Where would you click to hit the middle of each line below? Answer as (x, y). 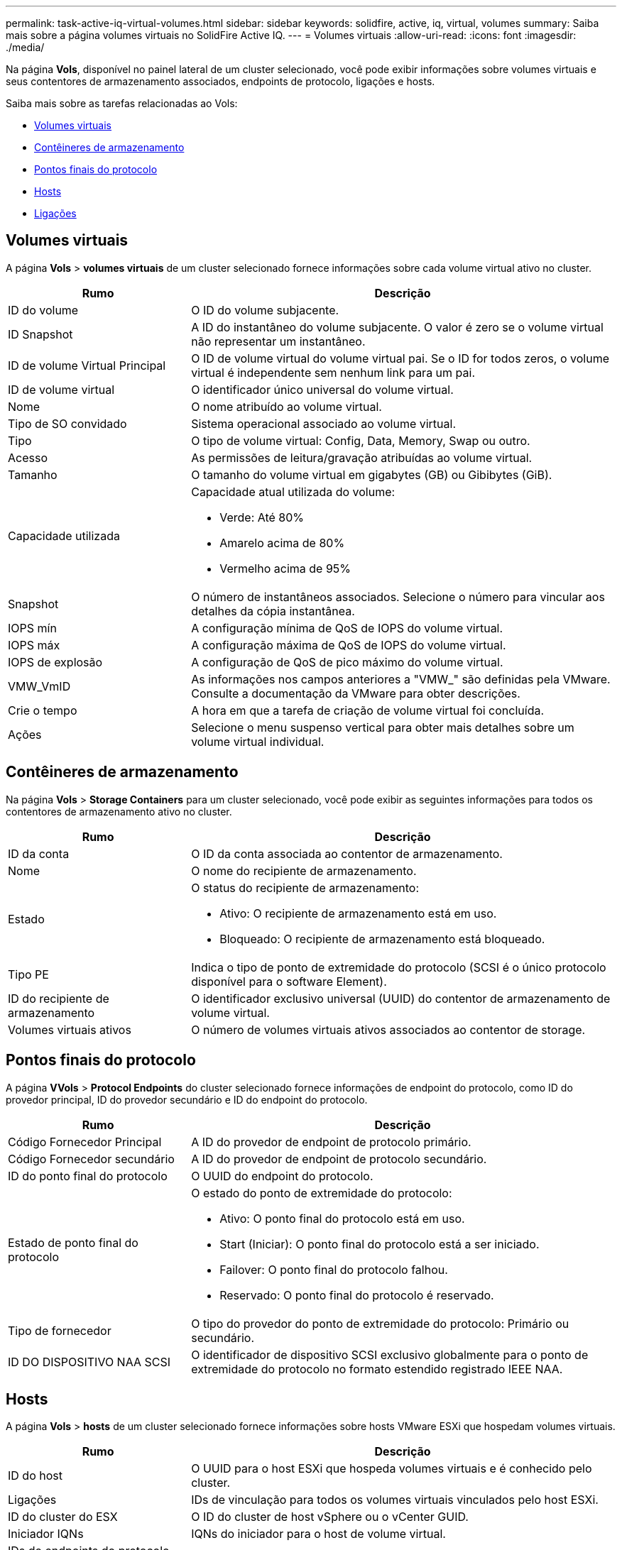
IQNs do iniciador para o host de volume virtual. (318, 1534)
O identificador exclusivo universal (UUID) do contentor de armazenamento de (401, 998)
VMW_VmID (39, 686)
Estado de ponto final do (73, 1242)
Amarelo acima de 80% (282, 543)
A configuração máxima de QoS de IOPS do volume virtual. (349, 645)
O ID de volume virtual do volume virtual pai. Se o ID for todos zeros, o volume (400, 358)
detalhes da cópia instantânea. (273, 611)
